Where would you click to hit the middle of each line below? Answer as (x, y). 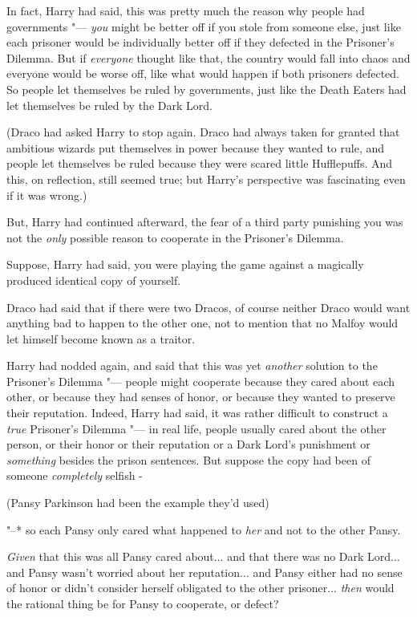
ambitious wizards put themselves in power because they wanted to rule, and (196, 147)
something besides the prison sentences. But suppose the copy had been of (188, 459)
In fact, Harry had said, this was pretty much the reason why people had (186, 10)
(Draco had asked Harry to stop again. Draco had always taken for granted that (203, 132)
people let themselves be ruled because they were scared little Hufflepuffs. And (200, 163)
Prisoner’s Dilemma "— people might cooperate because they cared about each (200, 381)
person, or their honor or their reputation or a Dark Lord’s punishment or (188, 444)
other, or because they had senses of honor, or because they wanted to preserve (201, 397)
